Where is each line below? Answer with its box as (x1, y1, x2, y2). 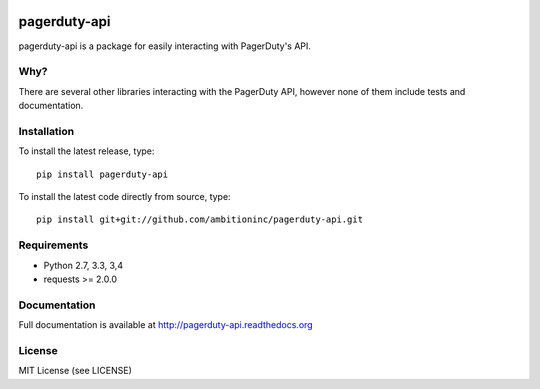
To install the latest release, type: (18, 145, 155, 157)
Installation (18, 124, 75, 138)
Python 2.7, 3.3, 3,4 (43, 259, 124, 271)
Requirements (18, 238, 89, 252)
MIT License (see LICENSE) (18, 365, 132, 377)
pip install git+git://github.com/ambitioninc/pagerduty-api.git (36, 214, 364, 225)
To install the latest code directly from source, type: (18, 190, 231, 202)
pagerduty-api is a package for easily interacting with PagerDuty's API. (18, 40, 312, 52)
